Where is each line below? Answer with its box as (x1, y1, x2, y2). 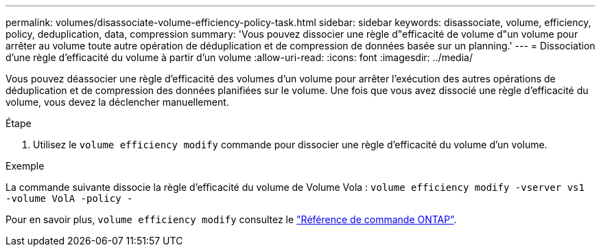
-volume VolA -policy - (5, 193, 133, 204)
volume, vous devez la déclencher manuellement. (5, 96, 229, 108)
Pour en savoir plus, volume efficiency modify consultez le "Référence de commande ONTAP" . (5, 214, 457, 225)
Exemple (5, 160, 45, 172)
